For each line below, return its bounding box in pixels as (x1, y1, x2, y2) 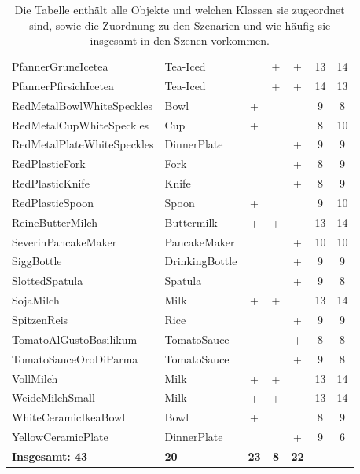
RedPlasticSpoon (12, 194, 94, 210)
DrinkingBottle (164, 253, 237, 269)
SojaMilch (12, 292, 60, 308)
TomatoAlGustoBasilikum (12, 330, 138, 347)
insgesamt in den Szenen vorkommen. (90, 32, 270, 49)
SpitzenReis (12, 312, 68, 327)
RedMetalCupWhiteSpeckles (12, 116, 149, 133)
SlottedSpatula (12, 272, 83, 289)
